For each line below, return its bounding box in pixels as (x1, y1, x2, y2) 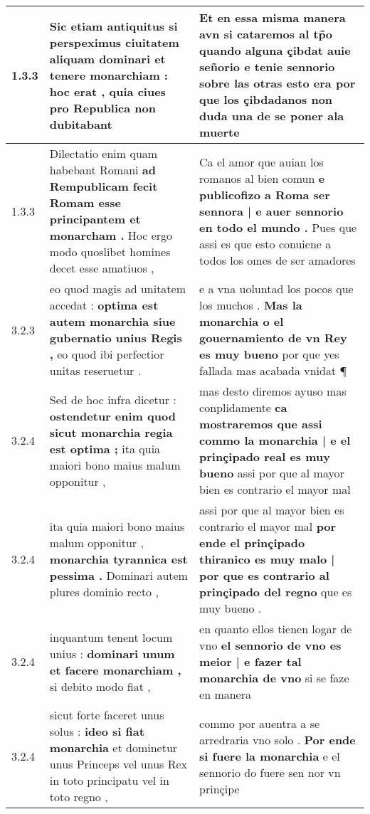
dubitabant (49, 115, 112, 132)
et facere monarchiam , (49, 661, 181, 678)
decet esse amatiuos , (49, 260, 154, 276)
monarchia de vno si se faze (199, 670, 349, 686)
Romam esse (49, 194, 121, 211)
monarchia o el (199, 313, 284, 329)
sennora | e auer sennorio (199, 202, 344, 219)
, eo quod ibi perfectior (49, 346, 164, 362)
